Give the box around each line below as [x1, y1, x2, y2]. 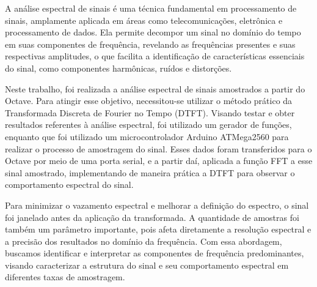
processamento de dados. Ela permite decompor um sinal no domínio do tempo [5, 26, 301, 39]
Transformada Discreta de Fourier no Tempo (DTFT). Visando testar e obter [5, 106, 295, 119]
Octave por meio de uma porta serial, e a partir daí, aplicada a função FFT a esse [5, 154, 313, 167]
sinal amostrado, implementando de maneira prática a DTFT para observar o [5, 166, 295, 179]
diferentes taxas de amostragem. [5, 270, 125, 283]
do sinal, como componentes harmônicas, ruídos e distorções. [5, 61, 232, 74]
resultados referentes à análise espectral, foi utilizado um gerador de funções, [5, 118, 292, 131]
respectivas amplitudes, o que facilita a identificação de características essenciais [5, 50, 305, 62]
